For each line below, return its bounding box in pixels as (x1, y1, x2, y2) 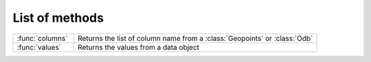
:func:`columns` (16, 33, 68, 43)
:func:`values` (16, 42, 62, 52)
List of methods (12, 10, 104, 25)
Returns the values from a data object (78, 42, 199, 52)
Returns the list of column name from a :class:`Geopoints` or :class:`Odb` (78, 33, 313, 43)
